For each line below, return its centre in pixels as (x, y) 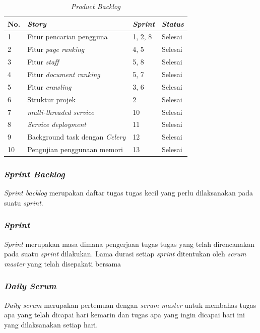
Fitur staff (43, 62)
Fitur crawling (49, 86)
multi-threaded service (61, 112)
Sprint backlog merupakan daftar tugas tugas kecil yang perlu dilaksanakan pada (129, 193)
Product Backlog (96, 6)
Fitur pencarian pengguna (68, 37)
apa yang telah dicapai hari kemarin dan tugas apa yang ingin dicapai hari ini (124, 315)
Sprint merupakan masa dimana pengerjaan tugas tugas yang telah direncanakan (129, 244)
